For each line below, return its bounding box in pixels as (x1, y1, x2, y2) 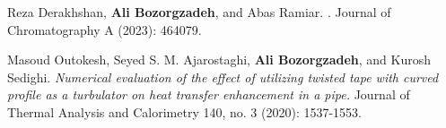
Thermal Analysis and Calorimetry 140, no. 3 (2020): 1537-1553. (7, 102, 362, 121)
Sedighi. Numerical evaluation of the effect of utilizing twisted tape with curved (7, 67, 439, 86)
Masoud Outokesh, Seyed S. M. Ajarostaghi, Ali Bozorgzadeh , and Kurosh (7, 50, 431, 69)
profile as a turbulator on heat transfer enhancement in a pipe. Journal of (7, 85, 410, 104)
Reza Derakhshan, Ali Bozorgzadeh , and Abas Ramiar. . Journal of (7, 3, 391, 21)
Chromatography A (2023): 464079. (7, 20, 202, 38)
